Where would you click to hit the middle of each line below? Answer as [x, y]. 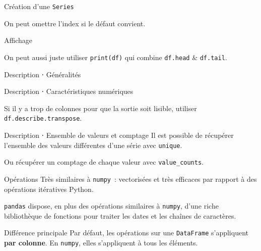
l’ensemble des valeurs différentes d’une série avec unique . [93, 145]
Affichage [18, 40]
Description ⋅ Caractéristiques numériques [69, 91]
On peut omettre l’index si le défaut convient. [75, 23]
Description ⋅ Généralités [43, 74]
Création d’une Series [39, 6]
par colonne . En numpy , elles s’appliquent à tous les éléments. [101, 242]
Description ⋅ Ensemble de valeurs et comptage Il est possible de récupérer [119, 135]
